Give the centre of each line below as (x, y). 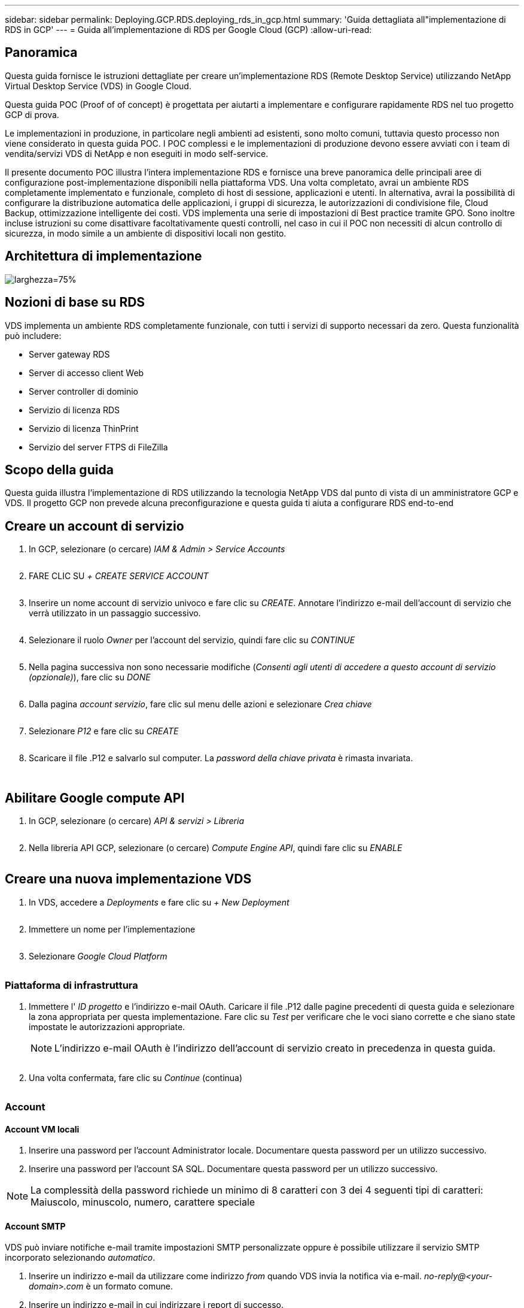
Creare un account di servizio (95, 526)
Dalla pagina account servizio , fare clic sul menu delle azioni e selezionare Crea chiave (200, 704)
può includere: (33, 335)
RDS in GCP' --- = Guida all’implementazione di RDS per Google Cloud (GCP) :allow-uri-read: (188, 30)
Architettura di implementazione (103, 256)
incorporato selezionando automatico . (80, 1258)
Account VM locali (42, 1129)
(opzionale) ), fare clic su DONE (90, 677)
